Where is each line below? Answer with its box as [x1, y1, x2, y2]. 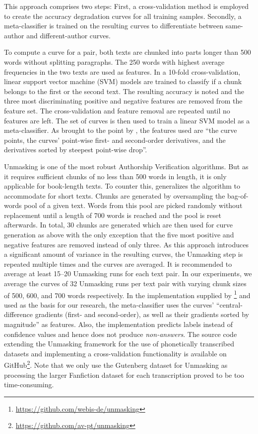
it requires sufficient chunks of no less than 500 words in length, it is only [4, 171, 227, 181]
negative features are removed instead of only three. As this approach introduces [4, 239, 249, 249]
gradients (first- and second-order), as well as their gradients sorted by [35, 309, 249, 320]
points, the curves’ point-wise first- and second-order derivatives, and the [4, 134, 226, 145]
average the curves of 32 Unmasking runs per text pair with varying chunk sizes [4, 278, 247, 289]
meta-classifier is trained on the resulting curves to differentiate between [4, 20, 223, 31]
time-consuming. [4, 379, 54, 390]
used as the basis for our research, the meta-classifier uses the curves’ [4, 299, 214, 310]
